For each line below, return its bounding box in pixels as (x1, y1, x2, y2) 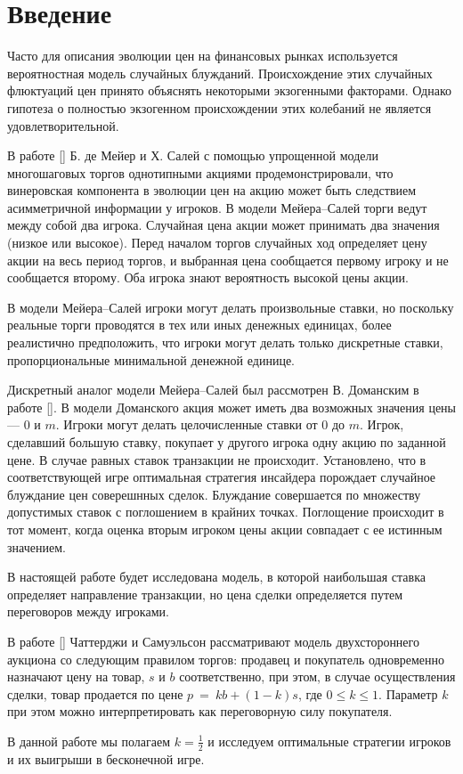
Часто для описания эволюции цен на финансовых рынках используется (7, 46, 398, 65)
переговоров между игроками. (7, 602, 169, 621)
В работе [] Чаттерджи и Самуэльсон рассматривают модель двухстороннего (7, 631, 419, 650)
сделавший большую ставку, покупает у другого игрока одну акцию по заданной (7, 433, 446, 451)
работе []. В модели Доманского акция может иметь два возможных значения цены (7, 397, 456, 416)
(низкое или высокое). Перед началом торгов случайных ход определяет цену (7, 233, 427, 252)
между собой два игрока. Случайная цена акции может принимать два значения (7, 216, 440, 234)
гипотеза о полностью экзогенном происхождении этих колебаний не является (7, 98, 432, 117)
